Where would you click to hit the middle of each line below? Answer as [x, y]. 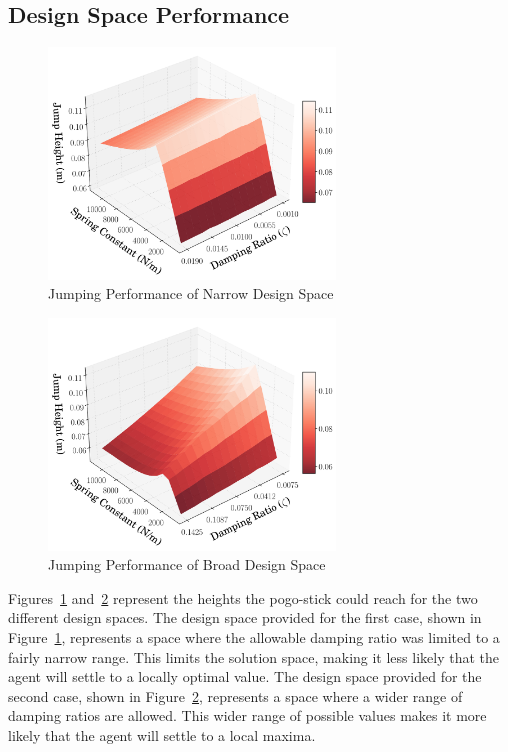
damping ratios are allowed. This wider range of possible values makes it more [247, 715]
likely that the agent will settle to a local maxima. [162, 734]
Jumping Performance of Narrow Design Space [191, 293]
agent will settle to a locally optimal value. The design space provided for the [245, 676]
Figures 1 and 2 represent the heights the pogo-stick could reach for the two [243, 597]
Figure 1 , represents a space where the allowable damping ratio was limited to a [254, 636]
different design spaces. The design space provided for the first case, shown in [245, 617]
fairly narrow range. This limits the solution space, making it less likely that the [254, 656]
